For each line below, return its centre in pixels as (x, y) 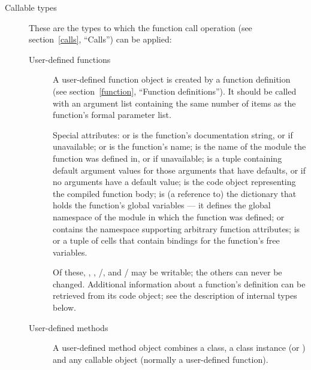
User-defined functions (70, 59)
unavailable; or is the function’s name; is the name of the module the (179, 146)
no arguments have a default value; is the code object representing (174, 182)
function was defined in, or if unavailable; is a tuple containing (167, 158)
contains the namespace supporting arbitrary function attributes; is (176, 228)
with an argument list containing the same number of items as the (174, 103)
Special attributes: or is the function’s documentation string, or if (173, 134)
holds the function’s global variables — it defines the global (162, 205)
